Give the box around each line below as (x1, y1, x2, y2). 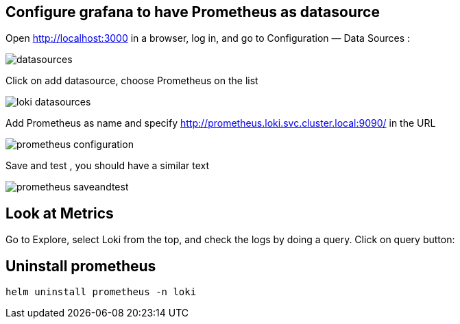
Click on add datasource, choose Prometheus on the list (5, 75, 258, 87)
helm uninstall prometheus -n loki (5, 286, 197, 298)
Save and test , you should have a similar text (5, 160, 210, 172)
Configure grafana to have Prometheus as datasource (5, 3, 380, 21)
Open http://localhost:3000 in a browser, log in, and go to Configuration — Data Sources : (5, 32, 411, 45)
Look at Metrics (5, 204, 114, 222)
